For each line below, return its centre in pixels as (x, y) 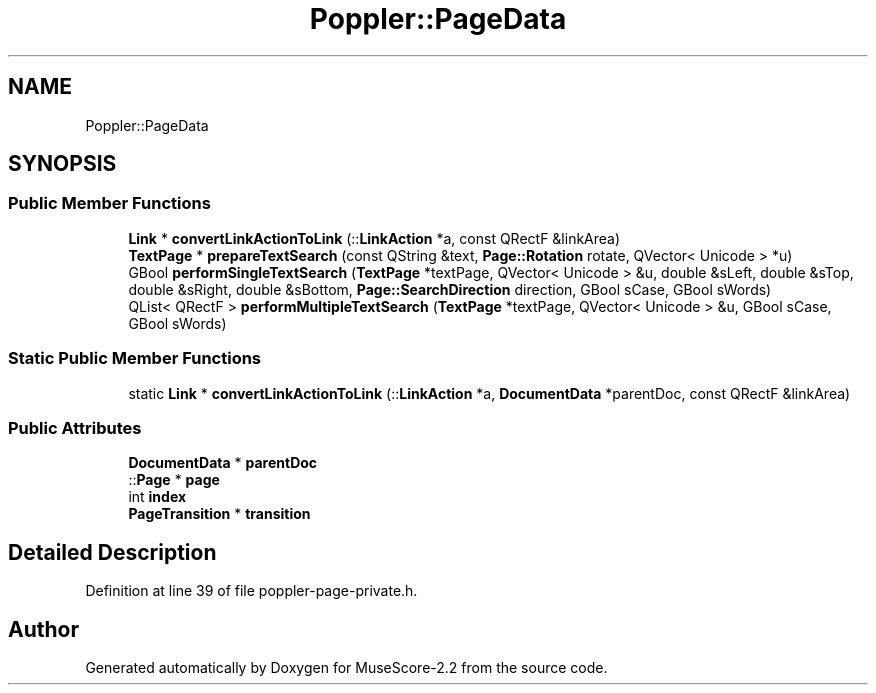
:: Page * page (174, 480)
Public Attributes (75, 427)
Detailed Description (112, 552)
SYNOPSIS (62, 164)
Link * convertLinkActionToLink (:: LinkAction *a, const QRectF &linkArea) (374, 238)
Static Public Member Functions (135, 358)
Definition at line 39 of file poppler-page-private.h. (251, 591)
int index (157, 497)
